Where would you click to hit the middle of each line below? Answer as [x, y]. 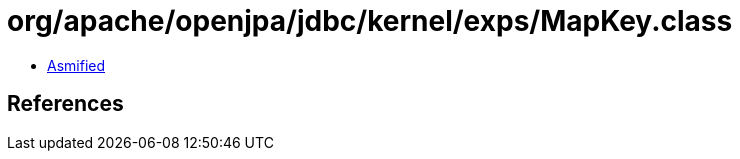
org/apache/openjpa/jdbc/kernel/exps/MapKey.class [370, 21]
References [65, 104]
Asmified [76, 65]
